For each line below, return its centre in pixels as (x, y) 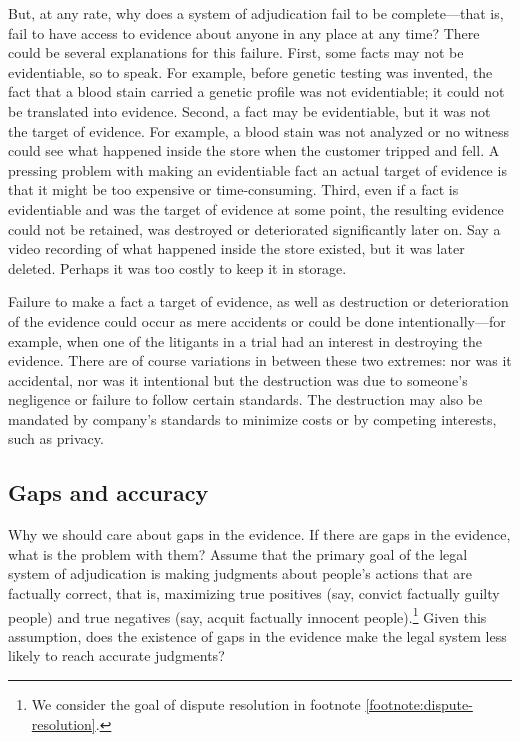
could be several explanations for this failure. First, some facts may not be (236, 52)
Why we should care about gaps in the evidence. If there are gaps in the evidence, (259, 534)
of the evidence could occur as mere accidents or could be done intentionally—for (257, 320)
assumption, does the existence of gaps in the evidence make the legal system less (257, 635)
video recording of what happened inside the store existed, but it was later (236, 248)
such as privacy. (56, 438)
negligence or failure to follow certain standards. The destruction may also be (245, 399)
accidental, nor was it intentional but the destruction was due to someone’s (238, 379)
